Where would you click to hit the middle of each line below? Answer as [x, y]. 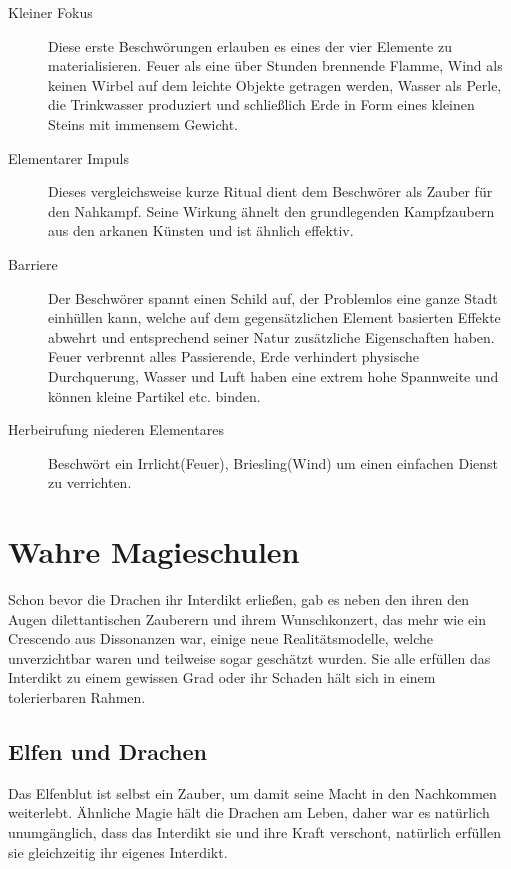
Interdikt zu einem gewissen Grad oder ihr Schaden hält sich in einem [222, 677]
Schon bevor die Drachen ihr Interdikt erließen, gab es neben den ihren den [238, 599]
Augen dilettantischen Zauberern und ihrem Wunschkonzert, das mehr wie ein [247, 618]
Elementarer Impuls [68, 157]
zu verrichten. [90, 482]
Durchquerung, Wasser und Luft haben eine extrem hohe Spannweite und [273, 375]
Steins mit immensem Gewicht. [143, 123]
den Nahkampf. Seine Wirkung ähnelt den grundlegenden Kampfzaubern [271, 210]
